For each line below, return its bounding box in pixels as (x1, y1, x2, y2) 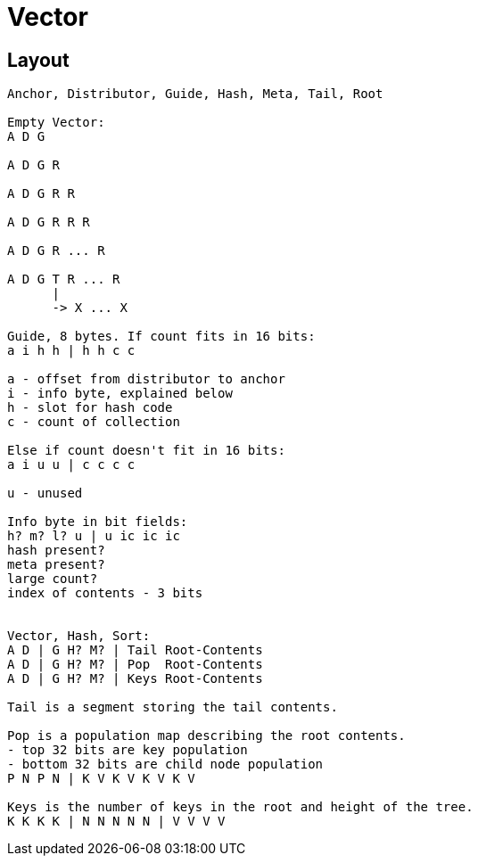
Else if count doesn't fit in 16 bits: (7, 443, 285, 458)
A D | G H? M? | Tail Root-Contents (7, 643, 263, 658)
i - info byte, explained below (7, 386, 233, 401)
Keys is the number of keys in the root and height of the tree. (7, 800, 474, 815)
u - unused (7, 486, 83, 501)
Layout (7, 48, 70, 71)
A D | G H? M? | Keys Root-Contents (7, 671, 263, 686)
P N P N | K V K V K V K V (7, 771, 195, 786)
